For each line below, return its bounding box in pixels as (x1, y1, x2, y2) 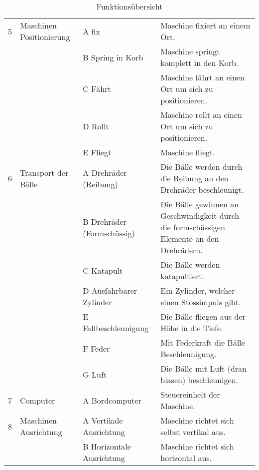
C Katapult (83, 264, 123, 276)
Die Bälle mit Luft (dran (160, 363, 247, 374)
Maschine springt (160, 45, 220, 57)
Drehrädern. (160, 244, 203, 256)
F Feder (83, 342, 110, 354)
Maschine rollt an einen (160, 109, 242, 120)
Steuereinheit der (160, 389, 220, 400)
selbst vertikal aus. (160, 426, 226, 438)
